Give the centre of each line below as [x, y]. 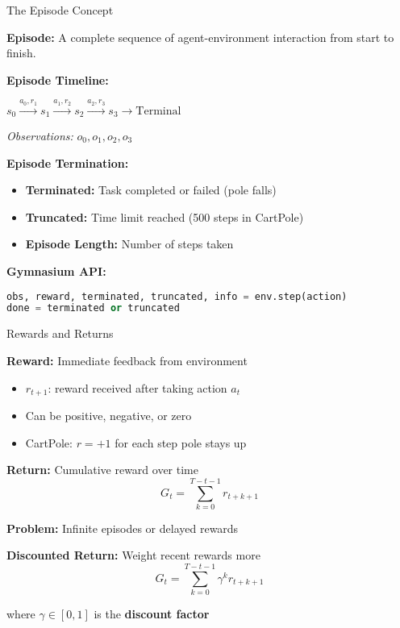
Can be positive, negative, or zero [108, 415]
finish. [21, 53]
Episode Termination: [68, 162]
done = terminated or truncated [93, 308]
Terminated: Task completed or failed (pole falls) [151, 190]
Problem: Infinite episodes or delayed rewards [123, 528]
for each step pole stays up [181, 442]
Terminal [158, 111]
